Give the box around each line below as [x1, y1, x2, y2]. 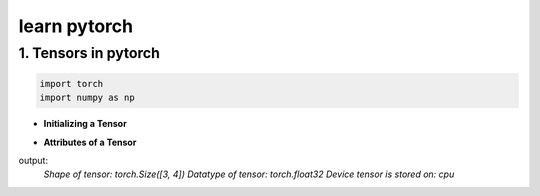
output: [18, 154, 49, 166]
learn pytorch [18, 15, 134, 37]
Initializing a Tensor [43, 118, 127, 130]
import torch [39, 78, 104, 89]
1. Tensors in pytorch [18, 44, 160, 62]
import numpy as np [39, 92, 135, 104]
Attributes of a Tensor [43, 136, 137, 148]
